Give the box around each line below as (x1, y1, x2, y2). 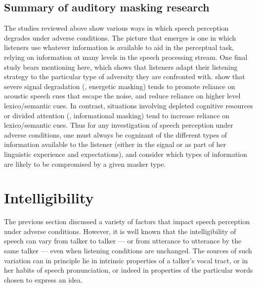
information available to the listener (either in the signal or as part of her (4, 139, 226, 149)
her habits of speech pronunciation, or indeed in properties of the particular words (4, 265, 253, 275)
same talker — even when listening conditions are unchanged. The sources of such (4, 245, 252, 256)
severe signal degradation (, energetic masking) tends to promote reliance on (4, 81, 235, 91)
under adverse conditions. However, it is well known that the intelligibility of (4, 226, 236, 236)
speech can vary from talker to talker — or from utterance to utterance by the (4, 236, 242, 246)
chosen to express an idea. (4, 274, 83, 285)
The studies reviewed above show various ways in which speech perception (4, 23, 229, 33)
